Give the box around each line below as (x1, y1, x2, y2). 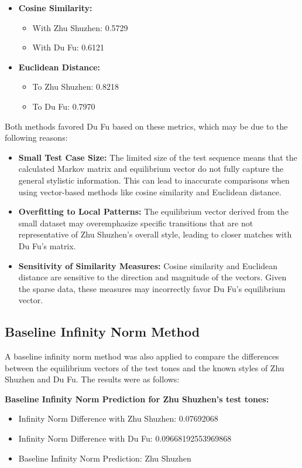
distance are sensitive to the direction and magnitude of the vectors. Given (18, 271, 287, 283)
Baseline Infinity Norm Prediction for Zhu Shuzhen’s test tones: (5, 392, 269, 405)
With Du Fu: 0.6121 (32, 41, 105, 53)
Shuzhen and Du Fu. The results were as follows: (5, 373, 180, 385)
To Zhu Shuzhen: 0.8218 (32, 80, 119, 93)
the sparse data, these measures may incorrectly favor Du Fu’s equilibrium (18, 282, 286, 294)
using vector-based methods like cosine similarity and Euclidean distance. (18, 185, 282, 198)
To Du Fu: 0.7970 (32, 100, 95, 112)
